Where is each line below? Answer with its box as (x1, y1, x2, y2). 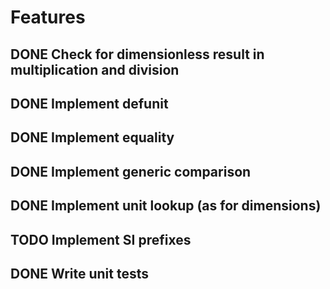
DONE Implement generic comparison (10, 163, 252, 180)
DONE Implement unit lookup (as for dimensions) (10, 197, 322, 215)
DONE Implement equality (10, 129, 175, 146)
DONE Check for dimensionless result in (10, 46, 265, 63)
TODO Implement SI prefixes (10, 231, 192, 248)
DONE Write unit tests (10, 265, 150, 282)
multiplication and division (10, 61, 180, 78)
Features (10, 6, 86, 29)
